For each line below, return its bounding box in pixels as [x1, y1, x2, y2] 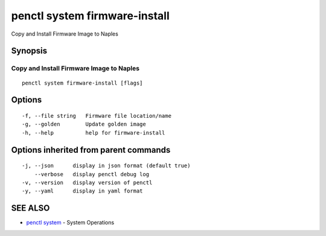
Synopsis [11, 46, 48, 56]
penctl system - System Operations [26, 219, 115, 226]
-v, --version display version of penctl [22, 179, 153, 186]
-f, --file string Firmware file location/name [22, 112, 172, 119]
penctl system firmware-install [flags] [22, 79, 143, 86]
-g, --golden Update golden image [22, 121, 146, 128]
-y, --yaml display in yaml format [22, 188, 143, 194]
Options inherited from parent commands [11, 145, 171, 155]
